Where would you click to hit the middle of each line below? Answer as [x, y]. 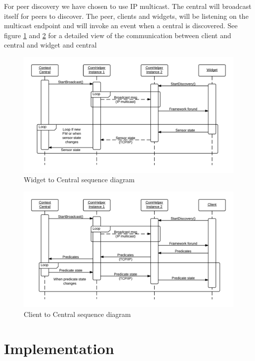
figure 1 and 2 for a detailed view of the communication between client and [118, 35]
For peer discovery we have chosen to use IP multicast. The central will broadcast [128, 6]
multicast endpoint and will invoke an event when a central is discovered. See [121, 26]
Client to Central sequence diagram [77, 314]
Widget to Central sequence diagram [79, 180]
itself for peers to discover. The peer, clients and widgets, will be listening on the [126, 16]
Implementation [59, 348]
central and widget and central [50, 45]
